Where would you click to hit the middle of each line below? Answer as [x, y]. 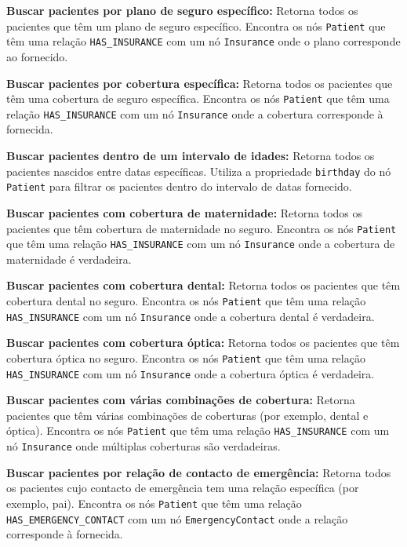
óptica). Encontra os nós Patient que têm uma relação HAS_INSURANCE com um [198, 430]
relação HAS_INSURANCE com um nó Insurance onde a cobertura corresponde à [195, 113]
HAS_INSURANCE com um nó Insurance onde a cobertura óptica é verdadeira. [191, 373]
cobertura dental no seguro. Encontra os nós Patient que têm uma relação [186, 301]
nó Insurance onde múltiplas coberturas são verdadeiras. [144, 446]
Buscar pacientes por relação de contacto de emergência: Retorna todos [199, 472]
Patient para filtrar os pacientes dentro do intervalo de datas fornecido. [179, 186]
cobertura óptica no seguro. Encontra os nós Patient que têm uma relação [186, 357]
